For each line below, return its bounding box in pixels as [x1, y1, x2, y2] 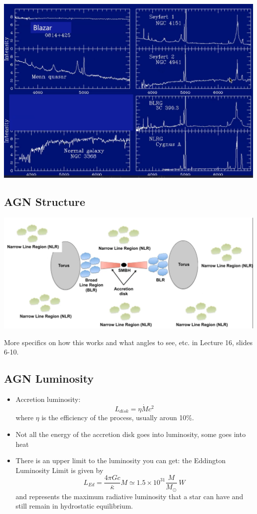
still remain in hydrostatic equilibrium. [15, 501, 133, 511]
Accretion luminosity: [15, 394, 81, 404]
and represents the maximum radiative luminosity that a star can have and [15, 491, 243, 501]
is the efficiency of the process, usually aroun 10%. [41, 412, 194, 423]
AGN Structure [4, 194, 86, 209]
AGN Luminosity [4, 371, 94, 386]
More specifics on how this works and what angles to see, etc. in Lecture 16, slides [4, 337, 253, 347]
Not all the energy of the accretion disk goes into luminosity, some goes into [15, 429, 246, 439]
